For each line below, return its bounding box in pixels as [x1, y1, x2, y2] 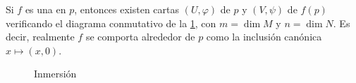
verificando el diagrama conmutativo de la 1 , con [6, 15, 216, 30]
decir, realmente [6, 29, 75, 44]
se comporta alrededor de [85, 29, 195, 44]
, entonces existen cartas [74, 2, 180, 16]
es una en [25, 2, 66, 16]
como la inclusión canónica [206, 29, 322, 44]
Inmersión [34, 66, 77, 81]
